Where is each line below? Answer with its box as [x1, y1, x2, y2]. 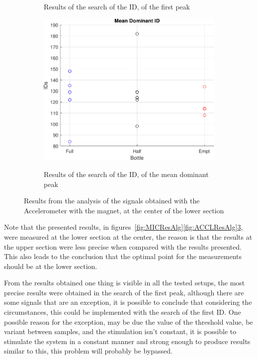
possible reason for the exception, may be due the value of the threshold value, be [4, 316, 253, 327]
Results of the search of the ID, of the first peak [44, 1, 190, 11]
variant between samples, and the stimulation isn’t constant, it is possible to [4, 326, 237, 337]
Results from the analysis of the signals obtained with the [24, 195, 200, 206]
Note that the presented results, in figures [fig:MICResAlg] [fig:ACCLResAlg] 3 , [4, 222, 243, 232]
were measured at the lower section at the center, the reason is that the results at [4, 231, 253, 242]
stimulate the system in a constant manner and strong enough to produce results [4, 336, 251, 346]
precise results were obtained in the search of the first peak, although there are [4, 287, 244, 297]
